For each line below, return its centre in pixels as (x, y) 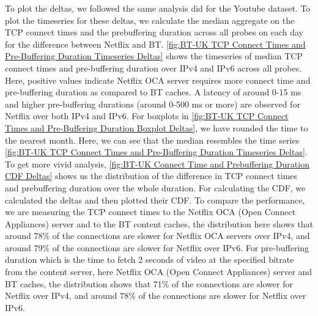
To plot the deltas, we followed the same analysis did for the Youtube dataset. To (158, 8)
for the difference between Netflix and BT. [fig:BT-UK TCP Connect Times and (155, 44)
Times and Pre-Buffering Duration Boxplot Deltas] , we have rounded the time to (157, 127)
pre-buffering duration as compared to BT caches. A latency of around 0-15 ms (153, 92)
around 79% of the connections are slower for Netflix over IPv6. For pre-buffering (157, 247)
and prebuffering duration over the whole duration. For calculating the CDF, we (155, 187)
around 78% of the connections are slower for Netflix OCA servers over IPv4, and (157, 236)
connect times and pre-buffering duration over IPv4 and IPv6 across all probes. (153, 68)
